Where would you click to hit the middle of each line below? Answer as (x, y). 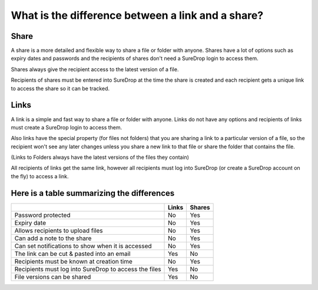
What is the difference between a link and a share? (137, 15)
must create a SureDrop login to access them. (67, 127)
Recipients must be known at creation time (73, 261)
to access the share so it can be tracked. (60, 88)
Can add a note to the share (53, 238)
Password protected (42, 215)
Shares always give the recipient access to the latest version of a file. (95, 69)
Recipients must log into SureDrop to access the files (88, 269)
